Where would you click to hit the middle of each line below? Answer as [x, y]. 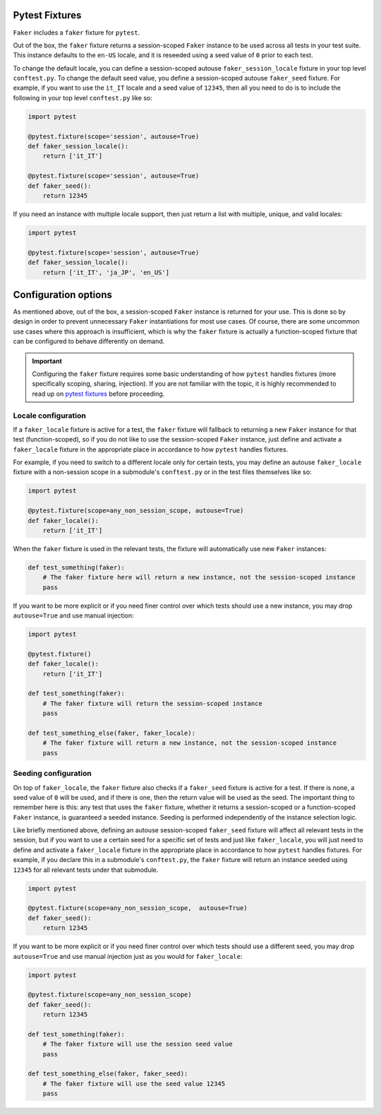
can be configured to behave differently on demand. [89, 341]
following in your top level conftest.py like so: [83, 98]
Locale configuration [49, 415]
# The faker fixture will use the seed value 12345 [134, 1084]
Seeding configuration [52, 774]
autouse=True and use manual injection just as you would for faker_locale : [128, 956]
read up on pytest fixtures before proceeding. [98, 394]
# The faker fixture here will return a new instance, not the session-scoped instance [199, 577]
